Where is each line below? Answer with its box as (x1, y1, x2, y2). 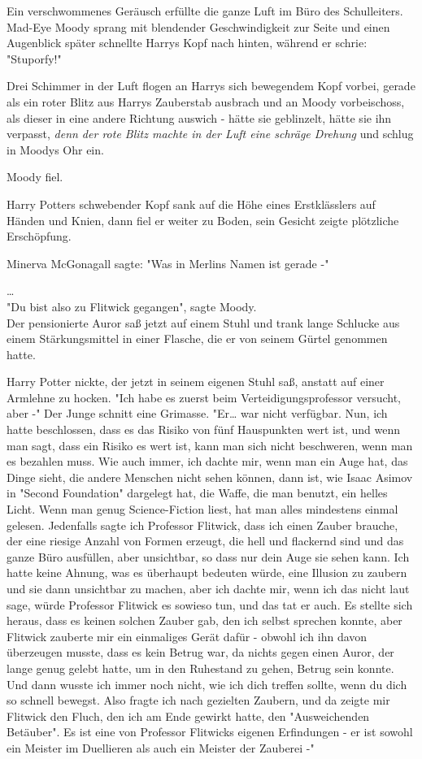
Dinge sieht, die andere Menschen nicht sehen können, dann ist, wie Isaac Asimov (7, 468, 413, 485)
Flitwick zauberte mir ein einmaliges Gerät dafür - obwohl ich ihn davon (7, 627, 368, 644)
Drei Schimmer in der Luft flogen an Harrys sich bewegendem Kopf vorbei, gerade (7, 77, 415, 94)
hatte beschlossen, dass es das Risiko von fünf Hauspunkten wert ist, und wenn (7, 421, 400, 438)
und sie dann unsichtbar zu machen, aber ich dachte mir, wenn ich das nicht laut (7, 580, 410, 596)
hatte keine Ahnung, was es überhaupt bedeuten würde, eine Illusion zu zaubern (7, 564, 407, 581)
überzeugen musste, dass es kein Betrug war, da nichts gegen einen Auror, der (7, 644, 394, 661)
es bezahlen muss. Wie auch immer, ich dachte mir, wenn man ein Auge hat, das (7, 453, 408, 470)
